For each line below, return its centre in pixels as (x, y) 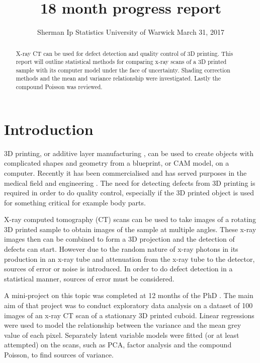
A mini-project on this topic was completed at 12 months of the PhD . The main (129, 295)
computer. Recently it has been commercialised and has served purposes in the (125, 172)
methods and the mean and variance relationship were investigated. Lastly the (118, 78)
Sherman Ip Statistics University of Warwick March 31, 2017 (131, 32)
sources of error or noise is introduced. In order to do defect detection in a (118, 269)
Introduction (49, 129)
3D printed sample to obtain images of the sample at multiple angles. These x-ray (130, 229)
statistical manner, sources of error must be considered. (89, 278)
